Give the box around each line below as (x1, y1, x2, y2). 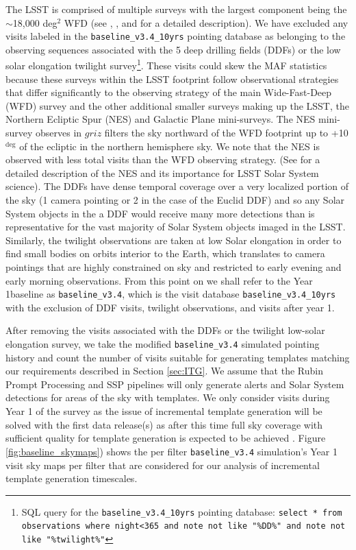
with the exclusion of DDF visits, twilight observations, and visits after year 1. (5, 300, 335, 314)
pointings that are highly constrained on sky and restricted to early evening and (5, 260, 342, 274)
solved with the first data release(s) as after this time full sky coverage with (5, 417, 323, 431)
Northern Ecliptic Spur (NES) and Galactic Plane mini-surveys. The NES (5, 112, 316, 126)
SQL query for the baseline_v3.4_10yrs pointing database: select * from (21, 504, 342, 518)
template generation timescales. (5, 471, 138, 486)
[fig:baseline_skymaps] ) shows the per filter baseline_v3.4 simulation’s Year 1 (5, 444, 338, 458)
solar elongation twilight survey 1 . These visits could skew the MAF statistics (5, 56, 327, 73)
